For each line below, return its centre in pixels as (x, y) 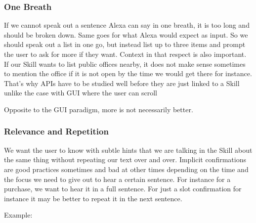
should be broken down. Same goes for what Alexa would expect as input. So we (126, 34)
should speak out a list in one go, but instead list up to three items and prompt (125, 44)
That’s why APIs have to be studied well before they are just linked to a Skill (122, 83)
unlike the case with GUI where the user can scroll (81, 93)
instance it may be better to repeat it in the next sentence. (93, 198)
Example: (18, 215)
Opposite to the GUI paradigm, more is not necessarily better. (99, 109)
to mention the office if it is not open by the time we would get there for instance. (128, 73)
